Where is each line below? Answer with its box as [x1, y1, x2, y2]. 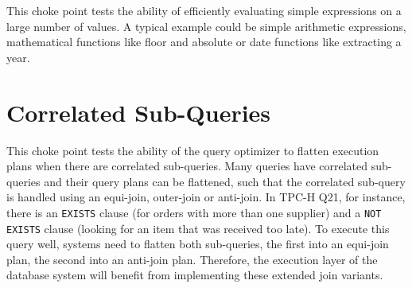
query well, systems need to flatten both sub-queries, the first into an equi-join [6, 235, 389, 252]
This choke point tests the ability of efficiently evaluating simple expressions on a [6, 2, 402, 18]
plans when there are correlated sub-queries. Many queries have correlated [6, 158, 368, 174]
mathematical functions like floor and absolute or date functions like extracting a [6, 33, 402, 50]
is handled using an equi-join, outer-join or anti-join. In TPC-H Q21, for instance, [6, 189, 406, 205]
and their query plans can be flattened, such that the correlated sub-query [44, 173, 406, 189]
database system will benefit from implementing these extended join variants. [6, 267, 383, 283]
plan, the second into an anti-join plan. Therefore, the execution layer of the [6, 251, 378, 267]
